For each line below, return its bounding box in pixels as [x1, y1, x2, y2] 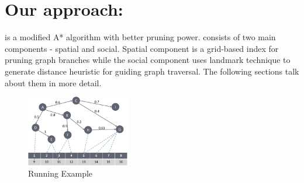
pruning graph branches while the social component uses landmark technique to [5, 54, 291, 66]
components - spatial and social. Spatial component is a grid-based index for [5, 42, 279, 54]
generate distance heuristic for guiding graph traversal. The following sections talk [5, 65, 299, 77]
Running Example [28, 167, 93, 180]
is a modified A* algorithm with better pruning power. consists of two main [5, 31, 276, 43]
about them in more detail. [5, 76, 102, 89]
